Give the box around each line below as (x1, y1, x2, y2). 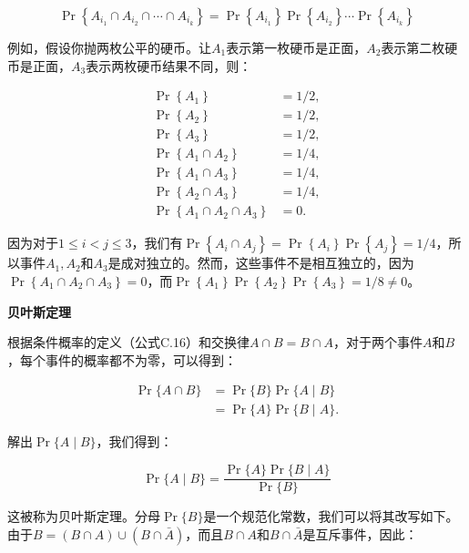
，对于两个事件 (333, 333, 423, 352)
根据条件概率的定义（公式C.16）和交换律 (7, 333, 250, 352)
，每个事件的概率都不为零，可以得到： (7, 350, 237, 369)
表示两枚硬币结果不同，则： (86, 56, 252, 75)
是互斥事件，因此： (302, 524, 418, 543)
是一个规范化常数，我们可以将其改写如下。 (203, 507, 459, 526)
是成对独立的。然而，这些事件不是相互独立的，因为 (107, 253, 414, 272)
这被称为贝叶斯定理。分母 (7, 507, 160, 526)
